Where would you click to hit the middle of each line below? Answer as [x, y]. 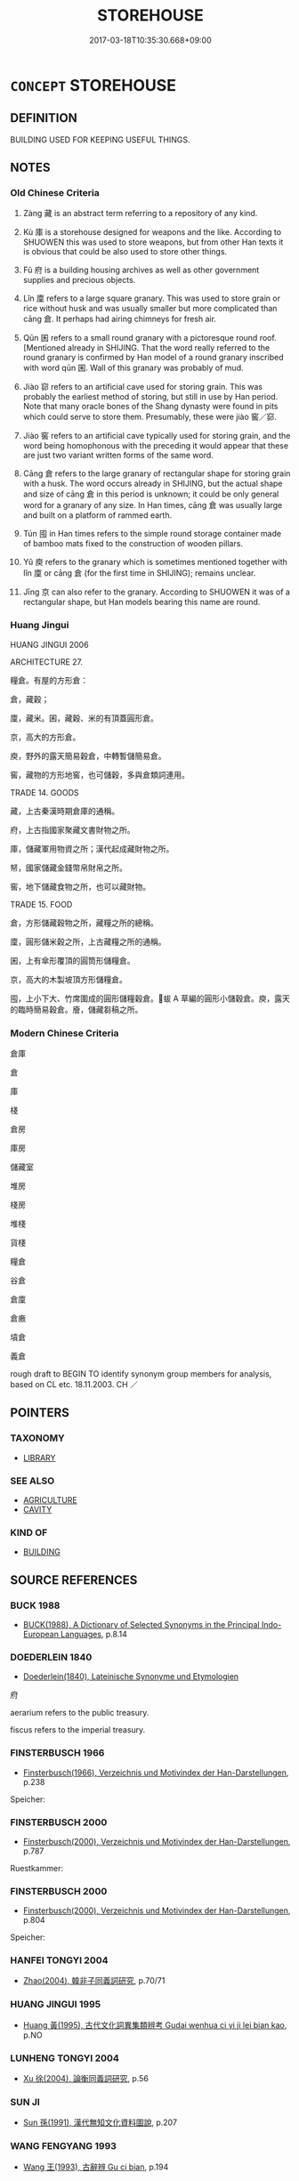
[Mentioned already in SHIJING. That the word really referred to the [146, 348]
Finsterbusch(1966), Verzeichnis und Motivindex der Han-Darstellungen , [156, 1773]
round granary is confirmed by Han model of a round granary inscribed [153, 358]
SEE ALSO [32, 1481]
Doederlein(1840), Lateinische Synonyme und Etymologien [131, 1676]
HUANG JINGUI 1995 [56, 2005]
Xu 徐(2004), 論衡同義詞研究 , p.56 [86, 2079]
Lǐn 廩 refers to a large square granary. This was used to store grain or [152, 298]
